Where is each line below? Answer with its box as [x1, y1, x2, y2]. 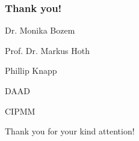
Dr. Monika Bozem [5, 24, 75, 37]
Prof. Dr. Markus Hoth [5, 44, 90, 56]
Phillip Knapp [5, 64, 57, 77]
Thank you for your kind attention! [5, 125, 135, 137]
